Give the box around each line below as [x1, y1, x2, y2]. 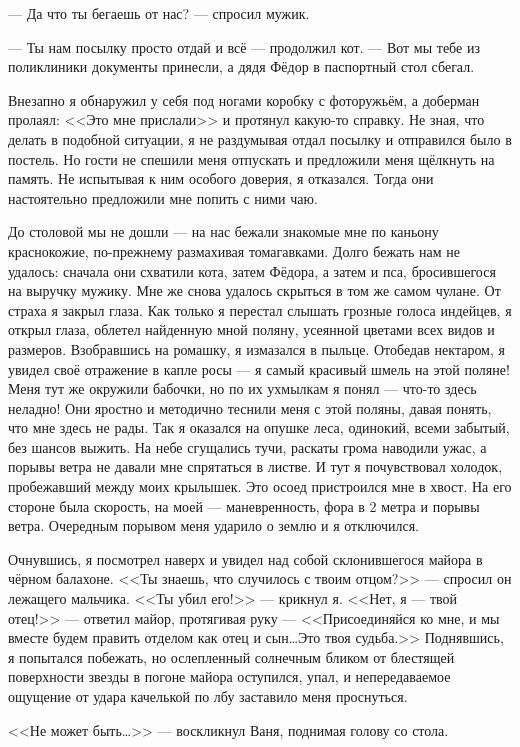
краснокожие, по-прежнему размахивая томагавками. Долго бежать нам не [8, 240, 461, 261]
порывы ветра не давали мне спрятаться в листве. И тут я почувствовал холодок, [8, 456, 503, 477]
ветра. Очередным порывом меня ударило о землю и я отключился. [8, 515, 420, 536]
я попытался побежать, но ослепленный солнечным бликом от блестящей [8, 646, 455, 667]
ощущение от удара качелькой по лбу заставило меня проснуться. [8, 686, 408, 706]
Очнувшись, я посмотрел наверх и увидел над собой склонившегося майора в [8, 548, 483, 569]
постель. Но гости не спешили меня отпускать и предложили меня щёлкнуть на [8, 148, 495, 169]
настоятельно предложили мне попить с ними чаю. [8, 187, 318, 208]
